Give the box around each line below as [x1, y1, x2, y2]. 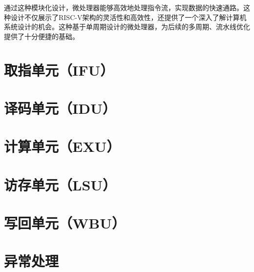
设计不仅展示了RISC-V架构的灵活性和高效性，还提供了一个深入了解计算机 [10, 12, 247, 22]
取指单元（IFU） [4, 60, 114, 80]
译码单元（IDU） [4, 98, 116, 118]
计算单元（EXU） [4, 136, 121, 156]
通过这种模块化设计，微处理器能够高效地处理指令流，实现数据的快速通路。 [4, 2, 243, 12]
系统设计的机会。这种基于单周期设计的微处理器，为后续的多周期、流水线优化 [4, 21, 250, 32]
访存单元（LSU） [4, 174, 117, 194]
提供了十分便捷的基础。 [4, 31, 79, 41]
